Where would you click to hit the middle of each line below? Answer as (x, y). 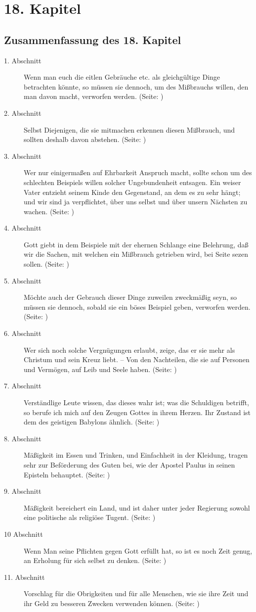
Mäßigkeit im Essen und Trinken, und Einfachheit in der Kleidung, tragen (136, 455)
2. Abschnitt (23, 113)
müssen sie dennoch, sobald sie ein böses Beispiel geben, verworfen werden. (137, 306)
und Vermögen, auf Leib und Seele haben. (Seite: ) (100, 369)
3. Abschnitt (23, 156)
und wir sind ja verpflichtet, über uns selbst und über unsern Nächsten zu (136, 202)
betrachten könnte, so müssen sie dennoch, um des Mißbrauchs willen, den (136, 86)
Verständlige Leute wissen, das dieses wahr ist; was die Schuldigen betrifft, (136, 402)
